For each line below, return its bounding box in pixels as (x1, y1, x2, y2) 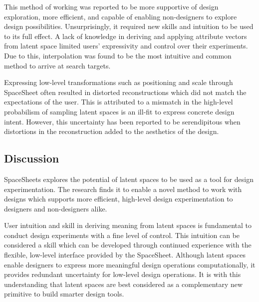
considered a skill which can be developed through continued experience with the (4, 239, 252, 250)
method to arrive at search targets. (4, 60, 111, 70)
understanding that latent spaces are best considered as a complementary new (4, 278, 243, 289)
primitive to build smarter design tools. (4, 288, 124, 299)
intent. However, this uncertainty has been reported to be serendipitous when (4, 116, 241, 126)
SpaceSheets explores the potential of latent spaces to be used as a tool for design (4, 173, 254, 184)
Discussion (4, 150, 59, 166)
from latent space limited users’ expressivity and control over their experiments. (4, 40, 248, 51)
